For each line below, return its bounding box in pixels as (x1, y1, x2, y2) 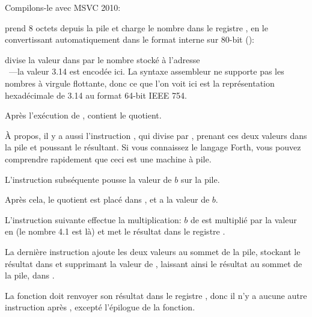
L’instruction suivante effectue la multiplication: (5, 213, 182, 226)
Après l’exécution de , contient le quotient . (5, 109, 162, 122)
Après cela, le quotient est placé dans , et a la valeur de (5, 193, 210, 206)
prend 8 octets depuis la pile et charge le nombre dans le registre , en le (5, 21, 268, 34)
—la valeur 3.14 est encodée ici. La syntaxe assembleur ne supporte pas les (8, 65, 284, 78)
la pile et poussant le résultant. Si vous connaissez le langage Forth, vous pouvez (5, 141, 301, 153)
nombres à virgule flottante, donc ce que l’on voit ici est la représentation (5, 76, 275, 89)
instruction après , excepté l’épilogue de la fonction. (5, 301, 195, 313)
